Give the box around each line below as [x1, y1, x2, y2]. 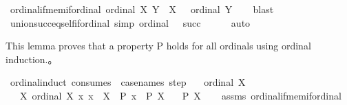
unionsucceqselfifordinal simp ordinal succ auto [10, 15, 251, 30]
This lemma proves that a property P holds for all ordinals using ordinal [6, 38, 311, 53]
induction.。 [6, 51, 58, 66]
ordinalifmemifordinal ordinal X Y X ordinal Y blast [10, 2, 274, 16]
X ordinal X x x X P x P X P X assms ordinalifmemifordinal [19, 88, 341, 102]
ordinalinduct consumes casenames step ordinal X [10, 75, 246, 89]
